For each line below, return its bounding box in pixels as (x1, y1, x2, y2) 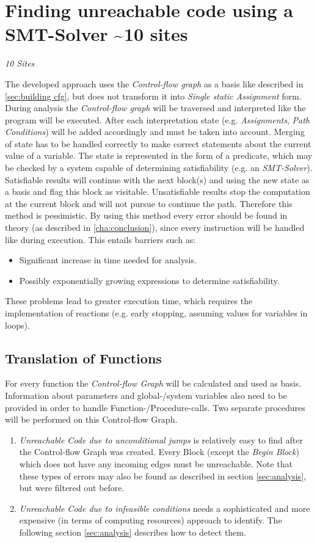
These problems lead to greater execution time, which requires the (5, 294, 253, 307)
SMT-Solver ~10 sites (5, 21, 188, 46)
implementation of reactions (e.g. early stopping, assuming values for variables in (5, 307, 308, 319)
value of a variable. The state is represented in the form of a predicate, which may (5, 149, 313, 162)
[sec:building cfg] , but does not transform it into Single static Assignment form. (5, 89, 302, 102)
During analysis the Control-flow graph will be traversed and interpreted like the (5, 101, 306, 114)
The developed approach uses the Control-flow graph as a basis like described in (5, 77, 304, 90)
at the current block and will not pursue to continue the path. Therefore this (5, 197, 293, 210)
